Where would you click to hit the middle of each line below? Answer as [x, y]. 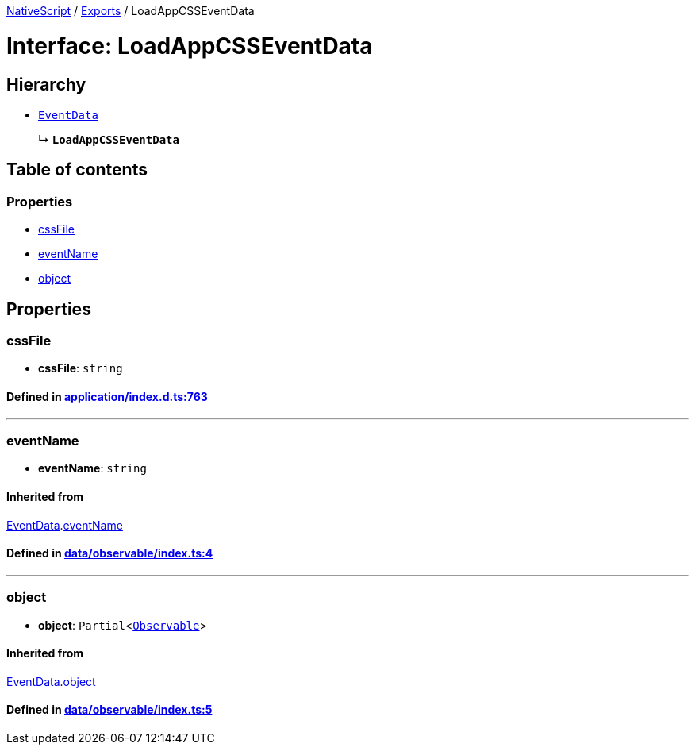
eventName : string [92, 468]
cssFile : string [81, 368]
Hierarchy [46, 84]
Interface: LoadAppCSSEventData [190, 46]
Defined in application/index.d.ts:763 [107, 396]
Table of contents [77, 170]
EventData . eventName [65, 525]
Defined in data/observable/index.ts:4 [110, 553]
